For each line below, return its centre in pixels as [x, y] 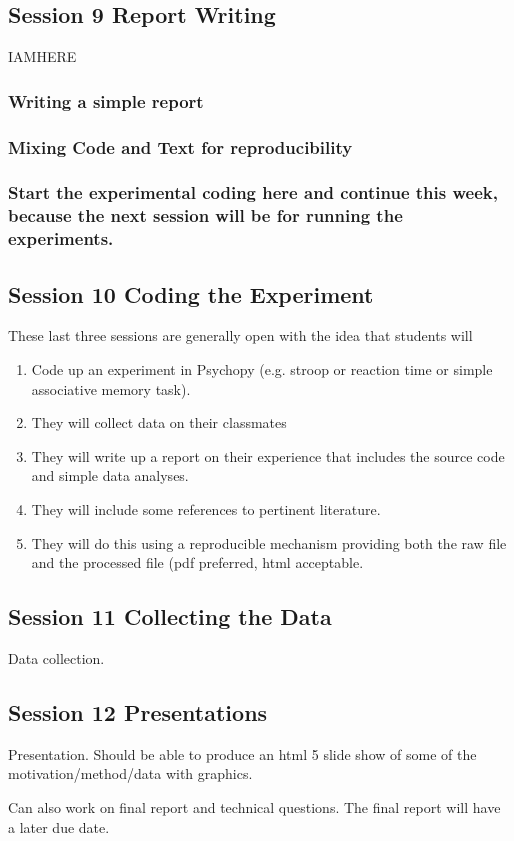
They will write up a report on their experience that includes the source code [268, 455]
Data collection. [56, 657]
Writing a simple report [106, 100]
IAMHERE [42, 56]
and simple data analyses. [110, 475]
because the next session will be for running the [205, 215]
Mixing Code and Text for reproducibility [180, 146]
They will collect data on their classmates [159, 422]
